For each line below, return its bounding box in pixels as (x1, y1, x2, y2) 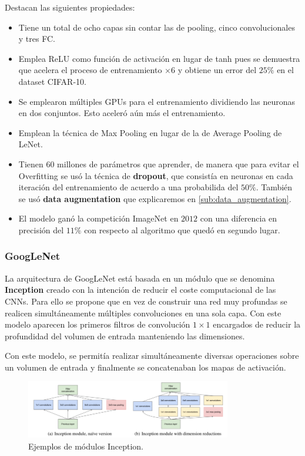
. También (256, 181, 293, 193)
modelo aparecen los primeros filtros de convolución (5, 318, 190, 331)
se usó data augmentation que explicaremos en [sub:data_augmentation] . (18, 192, 291, 204)
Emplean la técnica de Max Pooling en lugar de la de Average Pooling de (18, 126, 282, 138)
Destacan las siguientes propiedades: (5, 1, 135, 13)
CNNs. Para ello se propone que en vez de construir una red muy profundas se (5, 295, 287, 307)
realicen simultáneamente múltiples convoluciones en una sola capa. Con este (5, 306, 281, 319)
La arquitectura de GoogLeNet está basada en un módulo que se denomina (5, 272, 275, 284)
